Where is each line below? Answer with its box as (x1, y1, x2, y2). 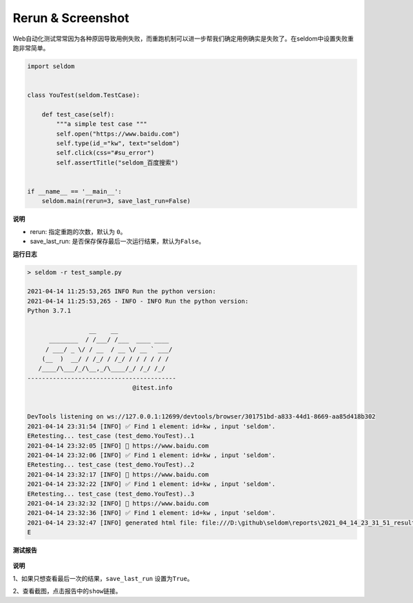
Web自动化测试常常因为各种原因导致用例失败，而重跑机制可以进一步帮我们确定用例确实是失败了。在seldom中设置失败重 (12, 34, 354, 43)
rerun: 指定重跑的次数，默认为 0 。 (30, 227, 127, 235)
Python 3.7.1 (27, 307, 72, 315)
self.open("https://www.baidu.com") (56, 129, 180, 138)
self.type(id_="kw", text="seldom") (56, 140, 180, 147)
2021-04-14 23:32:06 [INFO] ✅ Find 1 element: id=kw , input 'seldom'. (27, 451, 276, 459)
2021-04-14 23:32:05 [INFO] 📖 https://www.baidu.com (27, 441, 209, 449)
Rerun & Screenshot (12, 10, 129, 25)
